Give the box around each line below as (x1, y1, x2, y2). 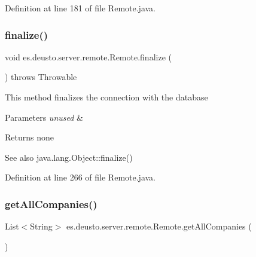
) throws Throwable (5, 71, 77, 83)
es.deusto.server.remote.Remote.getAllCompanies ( (66, 220, 252, 232)
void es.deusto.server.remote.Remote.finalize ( (5, 50, 172, 63)
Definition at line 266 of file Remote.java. (5, 171, 156, 183)
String (30, 220, 53, 232)
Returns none (5, 131, 54, 143)
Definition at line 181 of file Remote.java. (5, 2, 156, 14)
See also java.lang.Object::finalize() (5, 151, 133, 163)
